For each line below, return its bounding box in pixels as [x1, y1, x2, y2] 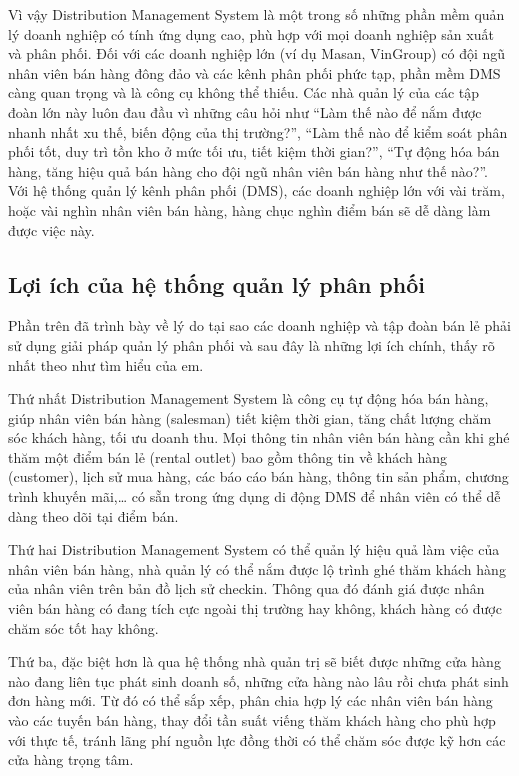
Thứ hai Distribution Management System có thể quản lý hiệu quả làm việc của [8, 539, 500, 560]
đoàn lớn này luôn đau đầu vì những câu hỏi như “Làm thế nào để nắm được [8, 101, 482, 122]
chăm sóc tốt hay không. [8, 617, 159, 638]
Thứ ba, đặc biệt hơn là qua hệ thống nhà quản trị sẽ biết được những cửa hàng [8, 651, 501, 672]
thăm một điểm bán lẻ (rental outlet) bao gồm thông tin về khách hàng [8, 446, 448, 467]
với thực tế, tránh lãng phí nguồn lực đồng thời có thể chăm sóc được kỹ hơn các [8, 729, 506, 750]
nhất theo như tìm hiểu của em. [8, 354, 204, 375]
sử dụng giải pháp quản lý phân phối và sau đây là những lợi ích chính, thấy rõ [8, 334, 495, 355]
